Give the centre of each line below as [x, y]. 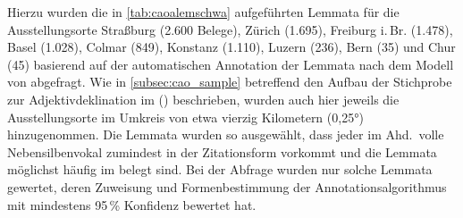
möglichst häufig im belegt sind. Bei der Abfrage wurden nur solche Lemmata [220, 169]
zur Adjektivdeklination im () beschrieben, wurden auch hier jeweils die [203, 99]
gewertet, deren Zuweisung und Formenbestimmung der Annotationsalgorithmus [227, 186]
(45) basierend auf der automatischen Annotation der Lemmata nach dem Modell [231, 64]
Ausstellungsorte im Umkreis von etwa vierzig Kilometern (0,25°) [185, 117]
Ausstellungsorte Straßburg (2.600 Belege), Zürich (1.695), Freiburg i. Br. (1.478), [230, 29]
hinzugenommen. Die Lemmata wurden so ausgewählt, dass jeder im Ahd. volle [226, 134]
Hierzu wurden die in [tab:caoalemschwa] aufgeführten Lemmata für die [203, 12]
